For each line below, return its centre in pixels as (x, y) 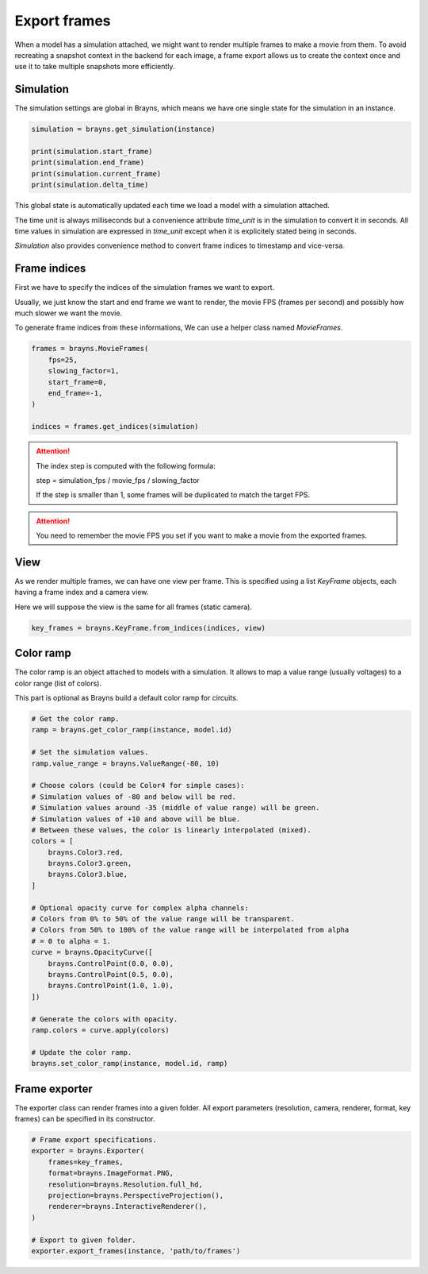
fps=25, (63, 360)
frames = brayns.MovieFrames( (90, 349)
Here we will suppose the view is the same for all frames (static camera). (134, 607)
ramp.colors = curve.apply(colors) (100, 1030)
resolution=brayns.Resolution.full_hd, (126, 1184)
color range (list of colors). (58, 683)
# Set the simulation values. (90, 752)
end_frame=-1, (75, 393)
